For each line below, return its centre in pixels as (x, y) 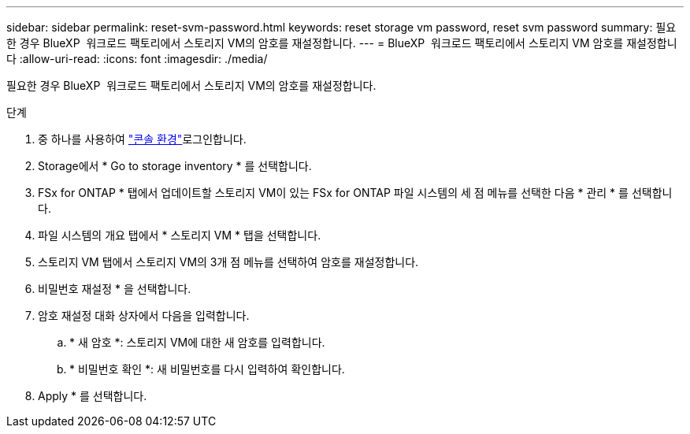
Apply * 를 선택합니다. (93, 396)
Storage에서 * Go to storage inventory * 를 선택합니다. (175, 166)
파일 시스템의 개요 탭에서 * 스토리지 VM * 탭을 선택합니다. (180, 235)
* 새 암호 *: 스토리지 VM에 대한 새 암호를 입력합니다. (197, 342)
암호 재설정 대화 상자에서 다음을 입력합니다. (144, 315)
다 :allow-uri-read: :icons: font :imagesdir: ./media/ (137, 59)
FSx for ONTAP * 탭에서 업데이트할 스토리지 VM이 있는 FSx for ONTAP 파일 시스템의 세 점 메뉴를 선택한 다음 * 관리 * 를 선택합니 (355, 193)
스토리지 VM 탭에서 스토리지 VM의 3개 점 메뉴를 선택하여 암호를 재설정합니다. (228, 262)
